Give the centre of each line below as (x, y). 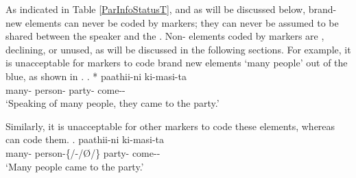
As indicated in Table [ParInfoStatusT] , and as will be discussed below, (156, 9)
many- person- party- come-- (66, 89)
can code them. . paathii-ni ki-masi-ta (85, 139)
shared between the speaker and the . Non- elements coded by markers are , (165, 36)
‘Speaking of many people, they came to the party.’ (112, 103)
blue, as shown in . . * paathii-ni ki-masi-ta (96, 76)
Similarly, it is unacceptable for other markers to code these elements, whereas (170, 126)
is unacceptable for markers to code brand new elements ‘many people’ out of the (177, 63)
